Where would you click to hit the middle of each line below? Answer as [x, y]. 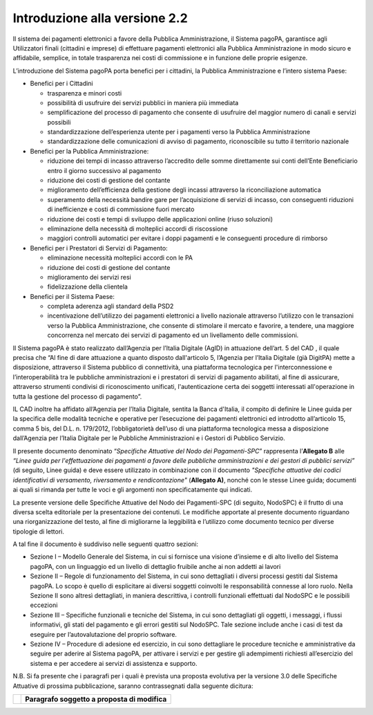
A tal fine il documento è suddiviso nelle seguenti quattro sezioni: [105, 544]
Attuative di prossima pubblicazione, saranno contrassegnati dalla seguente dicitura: [133, 686]
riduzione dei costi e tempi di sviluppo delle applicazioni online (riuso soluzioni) [160, 219]
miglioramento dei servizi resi [89, 277]
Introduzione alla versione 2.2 [100, 18]
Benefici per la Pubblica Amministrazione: [89, 151]
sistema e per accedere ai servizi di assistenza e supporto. [114, 663]
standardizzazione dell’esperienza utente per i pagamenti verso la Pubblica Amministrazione [179, 132]
